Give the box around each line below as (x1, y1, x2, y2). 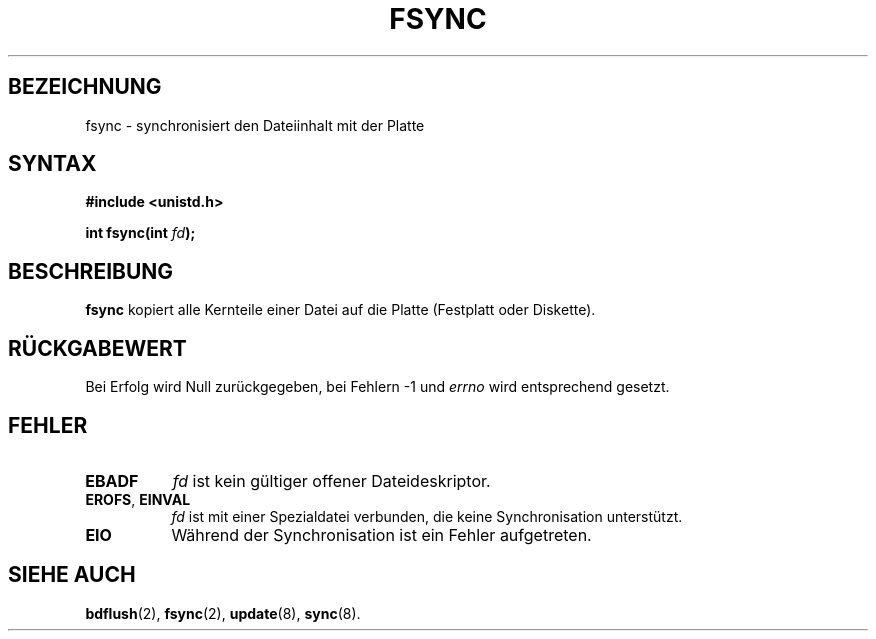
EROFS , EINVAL (85, 490, 191, 508)
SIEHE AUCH (8, 562, 136, 588)
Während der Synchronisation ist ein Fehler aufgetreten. (171, 524, 592, 545)
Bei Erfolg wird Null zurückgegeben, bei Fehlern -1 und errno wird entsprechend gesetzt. (85, 378, 670, 396)
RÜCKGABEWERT (8, 335, 187, 361)
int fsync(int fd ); (85, 224, 196, 242)
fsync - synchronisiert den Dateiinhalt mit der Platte (85, 116, 425, 134)
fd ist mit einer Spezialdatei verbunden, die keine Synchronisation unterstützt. (171, 507, 683, 525)
